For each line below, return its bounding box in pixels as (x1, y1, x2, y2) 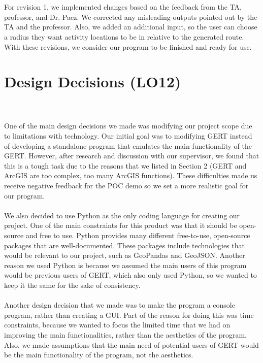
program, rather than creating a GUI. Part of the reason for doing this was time (4, 309, 254, 320)
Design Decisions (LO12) (4, 71, 181, 92)
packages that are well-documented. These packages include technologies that (4, 240, 245, 250)
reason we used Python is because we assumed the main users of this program (4, 259, 247, 270)
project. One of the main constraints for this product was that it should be (4, 220, 237, 230)
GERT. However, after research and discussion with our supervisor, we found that (4, 150, 259, 161)
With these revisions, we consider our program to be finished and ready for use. (4, 41, 252, 52)
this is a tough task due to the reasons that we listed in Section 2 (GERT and (4, 160, 247, 171)
